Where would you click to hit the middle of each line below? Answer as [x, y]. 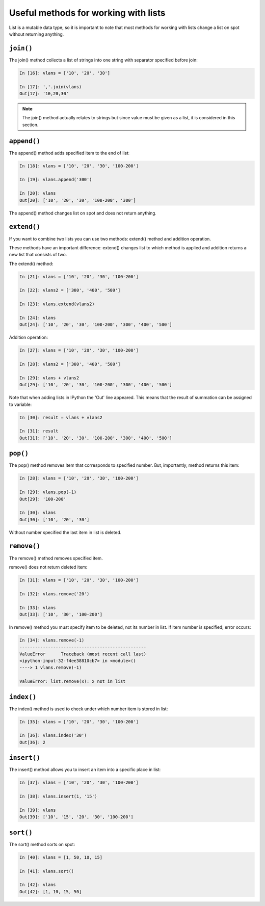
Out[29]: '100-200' [43, 499]
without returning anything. [37, 34]
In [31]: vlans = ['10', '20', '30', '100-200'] [79, 580]
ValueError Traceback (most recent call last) [83, 654]
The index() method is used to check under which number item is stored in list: [89, 709]
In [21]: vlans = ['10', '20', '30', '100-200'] [79, 277]
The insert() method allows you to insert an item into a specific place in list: [85, 770]
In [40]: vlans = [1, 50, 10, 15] [61, 857]
